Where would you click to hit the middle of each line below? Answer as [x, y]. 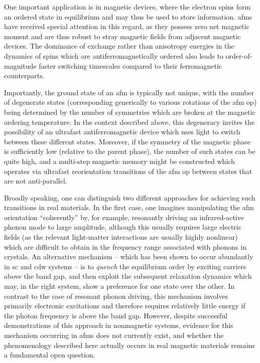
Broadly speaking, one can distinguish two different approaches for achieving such [130, 197]
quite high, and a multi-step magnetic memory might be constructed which [119, 161]
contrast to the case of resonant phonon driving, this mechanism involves [116, 296]
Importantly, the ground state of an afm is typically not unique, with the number [129, 92]
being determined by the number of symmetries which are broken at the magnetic [130, 112]
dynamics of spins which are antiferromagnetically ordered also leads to [114, 55]
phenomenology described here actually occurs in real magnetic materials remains [129, 345]
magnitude [20, 65]
